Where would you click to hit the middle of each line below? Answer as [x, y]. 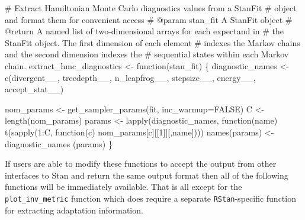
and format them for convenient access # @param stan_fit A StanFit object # [149, 19]
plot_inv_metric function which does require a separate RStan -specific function [150, 198]
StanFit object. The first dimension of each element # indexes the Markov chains [152, 42]
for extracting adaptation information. [74, 210]
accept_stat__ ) [34, 89]
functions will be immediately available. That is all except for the [123, 187]
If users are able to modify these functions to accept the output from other [141, 164]
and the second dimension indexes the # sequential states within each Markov [147, 54]
